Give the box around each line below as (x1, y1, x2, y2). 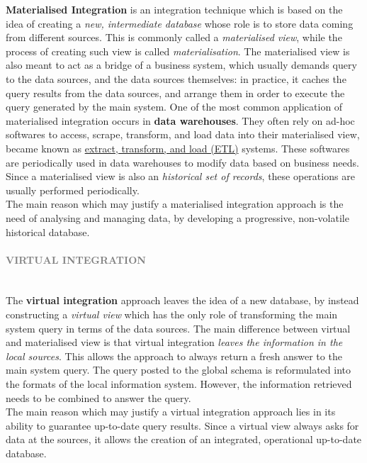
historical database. (6, 224, 90, 239)
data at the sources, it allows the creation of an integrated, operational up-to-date (6, 432, 362, 447)
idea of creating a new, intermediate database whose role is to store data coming (6, 16, 354, 30)
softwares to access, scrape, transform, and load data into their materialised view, (6, 127, 360, 142)
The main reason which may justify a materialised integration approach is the (6, 196, 344, 211)
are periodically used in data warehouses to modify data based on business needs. (6, 155, 359, 169)
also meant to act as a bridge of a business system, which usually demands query (6, 57, 357, 72)
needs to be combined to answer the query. (6, 390, 191, 405)
